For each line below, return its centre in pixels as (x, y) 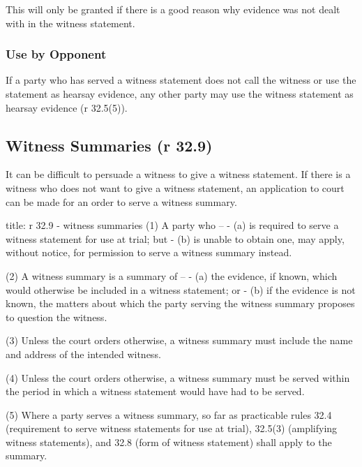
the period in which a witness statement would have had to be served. (155, 391)
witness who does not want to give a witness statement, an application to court (175, 187)
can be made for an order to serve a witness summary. (121, 201)
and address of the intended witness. (83, 354)
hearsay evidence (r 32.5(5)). (67, 107)
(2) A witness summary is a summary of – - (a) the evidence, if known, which (172, 275)
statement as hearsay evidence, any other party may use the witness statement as (180, 94)
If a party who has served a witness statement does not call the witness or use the (181, 80)
